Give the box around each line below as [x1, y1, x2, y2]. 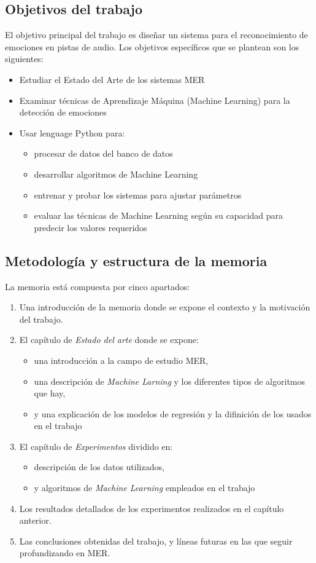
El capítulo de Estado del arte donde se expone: [19, 333, 199, 346]
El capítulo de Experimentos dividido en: [19, 439, 173, 452]
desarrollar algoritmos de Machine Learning [34, 167, 198, 180]
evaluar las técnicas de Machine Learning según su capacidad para [34, 209, 283, 222]
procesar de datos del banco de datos [34, 147, 173, 160]
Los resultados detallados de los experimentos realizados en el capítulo [19, 502, 284, 514]
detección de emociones [19, 106, 107, 119]
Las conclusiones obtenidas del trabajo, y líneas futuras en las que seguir [19, 534, 293, 547]
